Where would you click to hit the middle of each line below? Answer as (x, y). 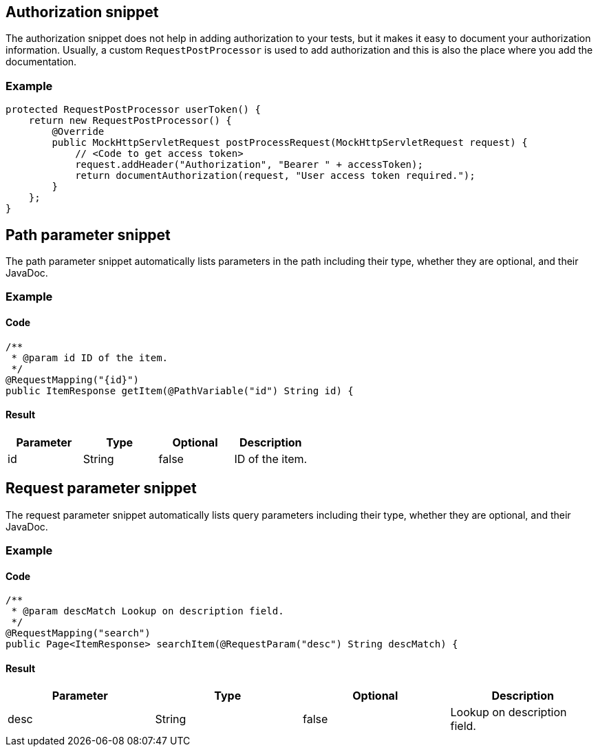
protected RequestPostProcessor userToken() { (133, 110)
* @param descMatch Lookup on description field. (148, 611)
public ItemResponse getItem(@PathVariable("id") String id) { (180, 390)
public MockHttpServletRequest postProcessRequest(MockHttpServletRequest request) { (290, 143)
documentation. (41, 62)
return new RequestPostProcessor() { (130, 121)
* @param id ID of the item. (90, 357)
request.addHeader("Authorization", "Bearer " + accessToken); (249, 165)
